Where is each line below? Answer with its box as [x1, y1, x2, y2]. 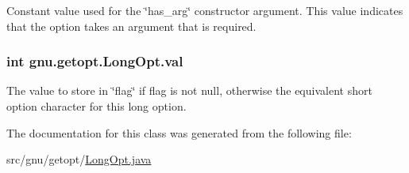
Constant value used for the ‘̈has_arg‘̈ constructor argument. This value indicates [6, 2, 403, 18]
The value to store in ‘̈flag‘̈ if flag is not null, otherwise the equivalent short [6, 82, 372, 99]
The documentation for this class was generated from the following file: [6, 124, 352, 141]
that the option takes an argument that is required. [6, 17, 257, 34]
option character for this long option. [6, 98, 187, 114]
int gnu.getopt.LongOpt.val [6, 51, 183, 71]
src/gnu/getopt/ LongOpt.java [6, 151, 152, 167]
